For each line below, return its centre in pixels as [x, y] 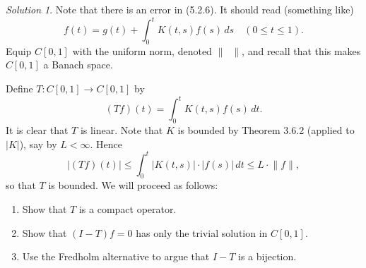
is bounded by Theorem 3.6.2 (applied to [266, 129]
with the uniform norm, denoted [142, 50]
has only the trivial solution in [202, 232]
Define [19, 89]
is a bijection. [267, 256]
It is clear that [37, 129]
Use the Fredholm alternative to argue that [116, 256]
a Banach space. [78, 65]
